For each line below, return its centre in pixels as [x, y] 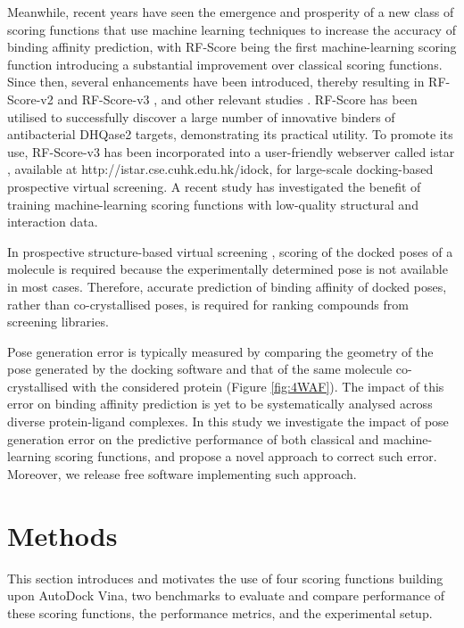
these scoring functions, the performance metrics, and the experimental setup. [220, 612]
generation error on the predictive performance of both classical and [193, 438]
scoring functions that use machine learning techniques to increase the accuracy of [232, 29]
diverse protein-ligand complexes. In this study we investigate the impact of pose [228, 421]
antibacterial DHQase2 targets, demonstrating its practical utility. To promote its [230, 134]
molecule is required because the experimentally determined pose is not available [228, 269]
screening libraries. [58, 322]
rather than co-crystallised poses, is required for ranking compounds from [208, 304]
